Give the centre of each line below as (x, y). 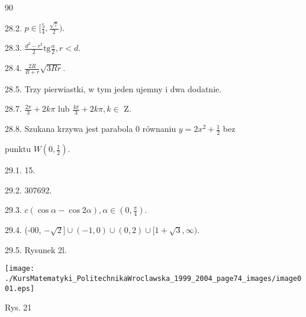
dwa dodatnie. (196, 88)
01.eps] (20, 288)
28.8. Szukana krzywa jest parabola (69, 129)
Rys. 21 (18, 307)
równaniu (159, 129)
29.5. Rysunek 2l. (36, 249)
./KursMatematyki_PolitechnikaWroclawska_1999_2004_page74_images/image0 (153, 279)
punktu (18, 149)
